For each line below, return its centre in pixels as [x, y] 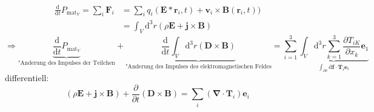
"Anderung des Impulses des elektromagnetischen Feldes [198, 67]
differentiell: [27, 78]
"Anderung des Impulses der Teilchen [66, 63]
